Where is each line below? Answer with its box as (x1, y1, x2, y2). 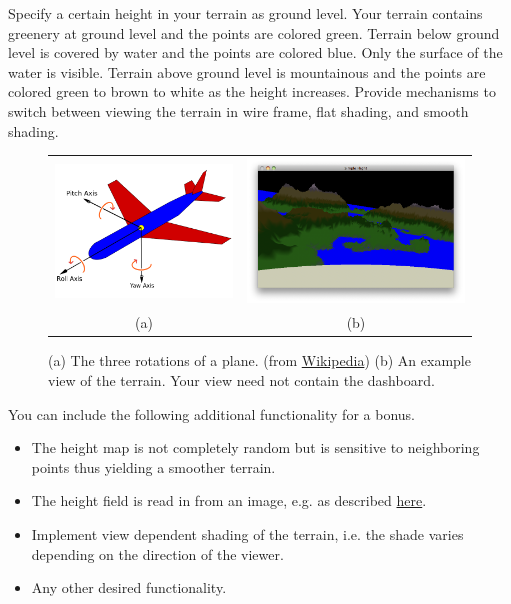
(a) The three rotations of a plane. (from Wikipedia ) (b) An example (48, 350, 471, 371)
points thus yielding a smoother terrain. (31, 456, 276, 477)
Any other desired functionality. (31, 577, 227, 598)
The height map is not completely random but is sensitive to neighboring (31, 437, 480, 458)
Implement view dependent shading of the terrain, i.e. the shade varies (31, 523, 464, 544)
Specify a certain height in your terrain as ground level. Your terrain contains (8, 3, 483, 23)
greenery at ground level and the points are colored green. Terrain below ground (8, 22, 500, 43)
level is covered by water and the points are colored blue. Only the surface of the (8, 42, 503, 63)
